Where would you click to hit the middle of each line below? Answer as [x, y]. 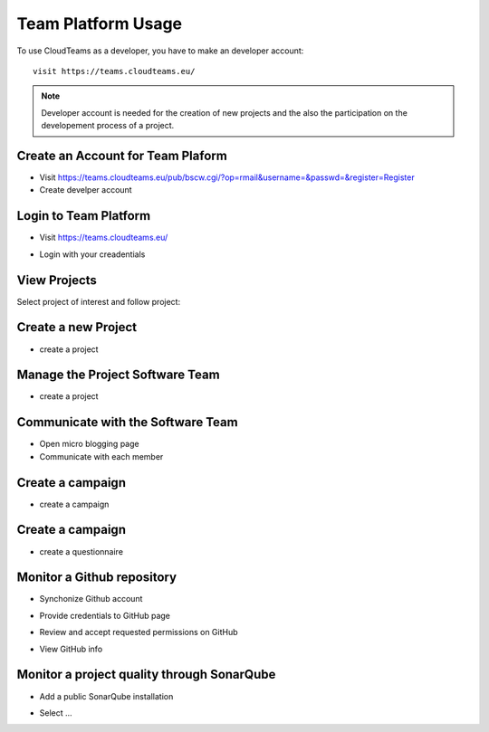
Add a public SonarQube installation [106, 696]
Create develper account [86, 190]
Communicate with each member [101, 456]
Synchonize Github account [91, 599]
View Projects [57, 280]
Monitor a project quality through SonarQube [146, 675]
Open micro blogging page [89, 444]
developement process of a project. [108, 126]
